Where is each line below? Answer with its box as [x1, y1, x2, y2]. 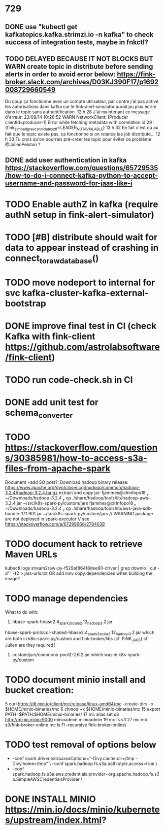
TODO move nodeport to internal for [5, 277, 155, 288]
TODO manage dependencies [5, 593, 128, 604]
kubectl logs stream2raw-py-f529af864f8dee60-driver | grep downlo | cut [5, 565, 157, 571]
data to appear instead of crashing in [5, 242, 159, 253]
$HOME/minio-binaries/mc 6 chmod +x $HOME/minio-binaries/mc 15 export [5, 706, 161, 712]
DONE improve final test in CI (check [5, 320, 157, 332]
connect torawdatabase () [5, 252, 99, 266]
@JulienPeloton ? [5, 141, 41, 148]
